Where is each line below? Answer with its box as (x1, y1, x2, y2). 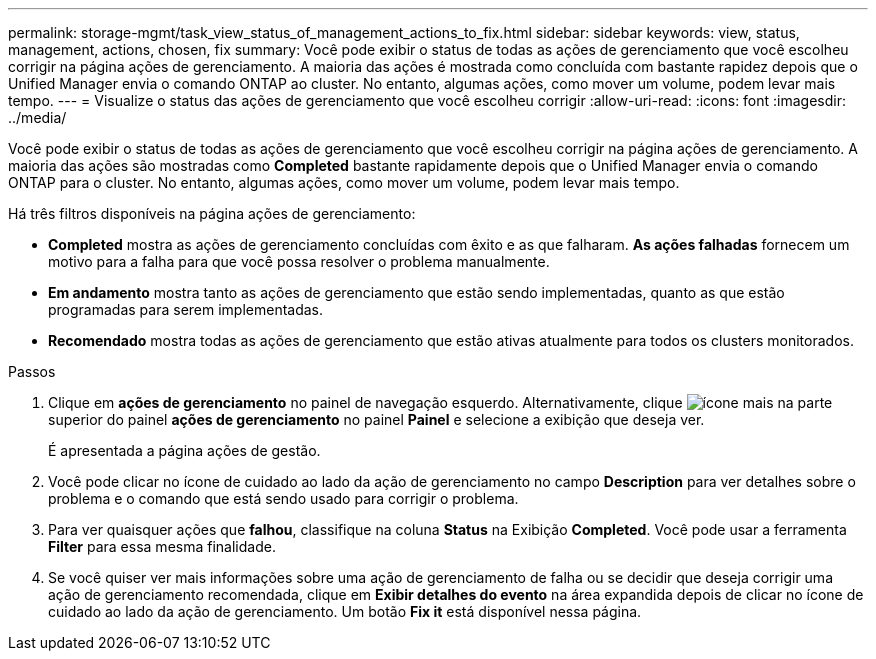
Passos (8, 363, 56, 380)
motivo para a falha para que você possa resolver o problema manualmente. (48, 253, 550, 270)
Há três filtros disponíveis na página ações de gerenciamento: (8, 205, 416, 222)
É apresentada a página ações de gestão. (48, 442, 321, 459)
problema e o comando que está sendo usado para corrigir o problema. (48, 490, 519, 507)
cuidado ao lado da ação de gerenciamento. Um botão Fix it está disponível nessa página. (48, 603, 642, 620)
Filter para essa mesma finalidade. (48, 538, 276, 555)
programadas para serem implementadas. (48, 301, 324, 318)
